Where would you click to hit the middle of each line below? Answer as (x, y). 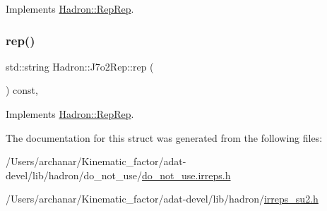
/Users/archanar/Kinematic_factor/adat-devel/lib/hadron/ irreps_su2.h (162, 199)
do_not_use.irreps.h (186, 175)
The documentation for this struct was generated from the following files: (164, 137)
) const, (22, 90)
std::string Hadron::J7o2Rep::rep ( (80, 66)
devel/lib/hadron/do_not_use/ (74, 175)
